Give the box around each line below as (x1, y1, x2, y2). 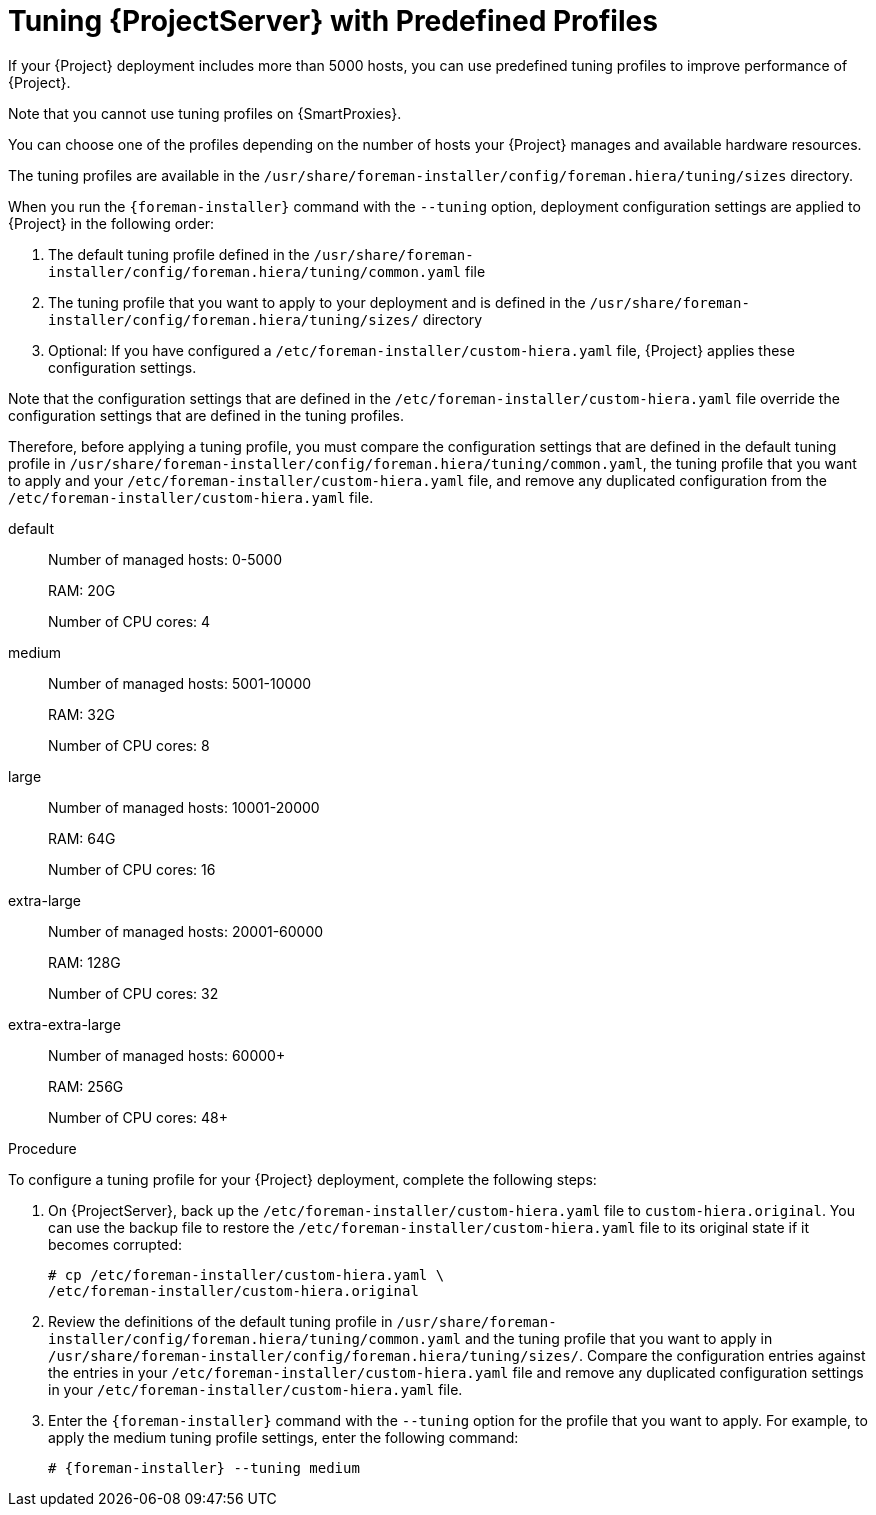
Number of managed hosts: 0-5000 (48, 550, 283, 568)
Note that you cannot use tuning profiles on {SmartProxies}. (8, 104, 402, 122)
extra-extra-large (8, 1015, 121, 1033)
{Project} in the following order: (8, 214, 215, 232)
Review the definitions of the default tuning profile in (48, 1312, 393, 1330)
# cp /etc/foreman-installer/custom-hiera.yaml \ (48, 1266, 445, 1283)
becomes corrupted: (48, 1235, 183, 1253)
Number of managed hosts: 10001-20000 (48, 798, 320, 816)
